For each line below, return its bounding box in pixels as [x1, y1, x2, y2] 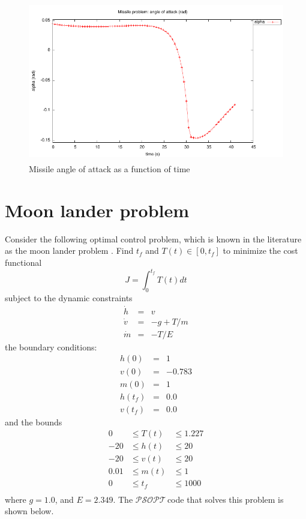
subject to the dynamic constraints [5, 291, 133, 304]
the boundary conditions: [5, 340, 97, 353]
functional [5, 256, 42, 269]
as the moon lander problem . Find [5, 244, 134, 257]
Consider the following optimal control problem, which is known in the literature [5, 232, 302, 245]
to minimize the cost [223, 244, 298, 257]
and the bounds [5, 415, 62, 428]
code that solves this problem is [167, 493, 284, 505]
